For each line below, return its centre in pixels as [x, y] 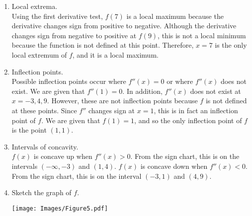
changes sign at [112, 110]
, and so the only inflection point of [188, 120]
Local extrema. [35, 6]
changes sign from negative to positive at [74, 35]
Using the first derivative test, [57, 16]
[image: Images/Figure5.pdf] [60, 208]
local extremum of [39, 54]
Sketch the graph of [42, 192]
